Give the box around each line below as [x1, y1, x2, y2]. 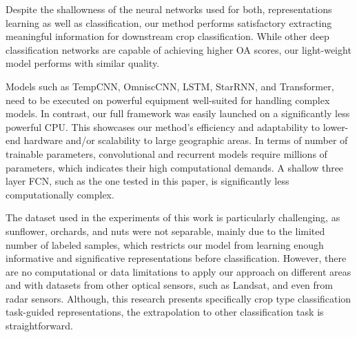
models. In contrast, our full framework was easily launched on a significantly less [6, 106, 350, 121]
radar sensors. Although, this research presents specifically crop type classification [6, 291, 351, 305]
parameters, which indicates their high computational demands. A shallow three [6, 160, 344, 174]
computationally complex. [6, 187, 114, 201]
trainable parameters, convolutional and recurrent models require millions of [6, 146, 327, 161]
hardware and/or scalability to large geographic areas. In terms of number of [23, 133, 348, 147]
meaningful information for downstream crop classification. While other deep [6, 29, 329, 43]
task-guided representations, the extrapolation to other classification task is [6, 305, 324, 319]
